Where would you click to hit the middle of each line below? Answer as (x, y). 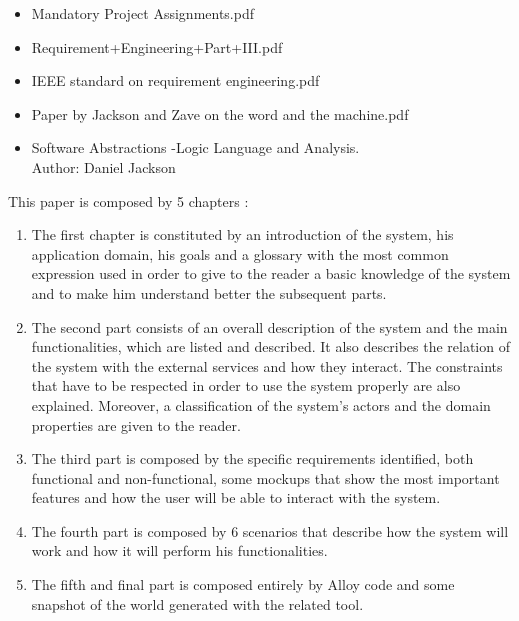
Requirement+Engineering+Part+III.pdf (157, 46)
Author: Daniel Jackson (103, 166)
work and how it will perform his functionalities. (179, 550)
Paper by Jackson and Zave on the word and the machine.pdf (220, 113)
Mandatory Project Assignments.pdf (143, 13)
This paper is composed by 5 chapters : (128, 200)
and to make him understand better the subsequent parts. (209, 292)
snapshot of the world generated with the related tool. (197, 603)
